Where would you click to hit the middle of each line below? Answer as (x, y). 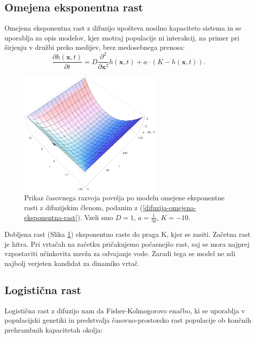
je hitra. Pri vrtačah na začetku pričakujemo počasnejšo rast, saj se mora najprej (127, 244)
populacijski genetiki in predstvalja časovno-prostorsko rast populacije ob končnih (128, 320)
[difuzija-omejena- (169, 207)
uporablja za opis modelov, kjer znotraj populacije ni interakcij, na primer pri (122, 37)
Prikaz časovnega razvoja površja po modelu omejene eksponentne (125, 198)
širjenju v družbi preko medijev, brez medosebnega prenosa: (95, 47)
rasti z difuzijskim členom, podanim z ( (84, 207)
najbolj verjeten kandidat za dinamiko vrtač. (72, 263)
